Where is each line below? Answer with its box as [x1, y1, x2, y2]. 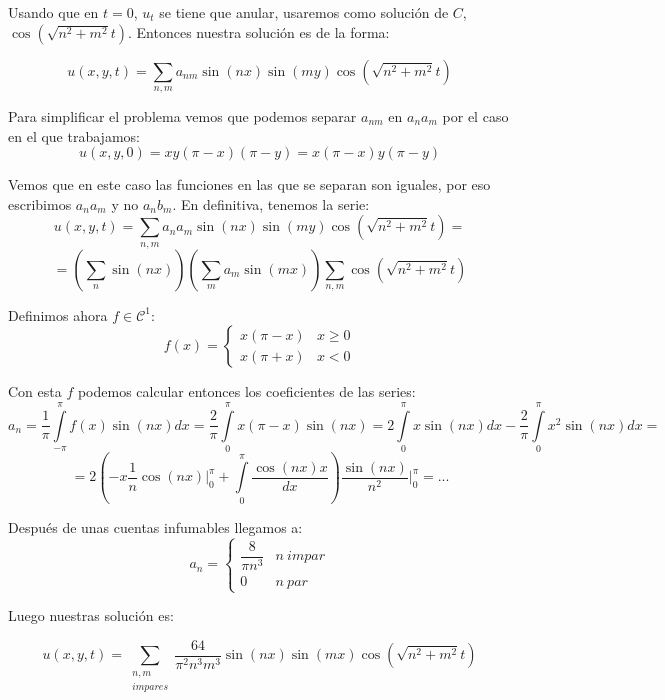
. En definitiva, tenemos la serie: [172, 193, 370, 214]
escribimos [8, 193, 72, 214]
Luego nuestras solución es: [8, 605, 174, 625]
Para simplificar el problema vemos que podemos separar [8, 105, 357, 126]
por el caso [442, 105, 509, 126]
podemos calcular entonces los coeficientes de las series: [77, 381, 416, 402]
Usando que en [8, 2, 99, 22]
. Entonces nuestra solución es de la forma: [128, 21, 390, 42]
